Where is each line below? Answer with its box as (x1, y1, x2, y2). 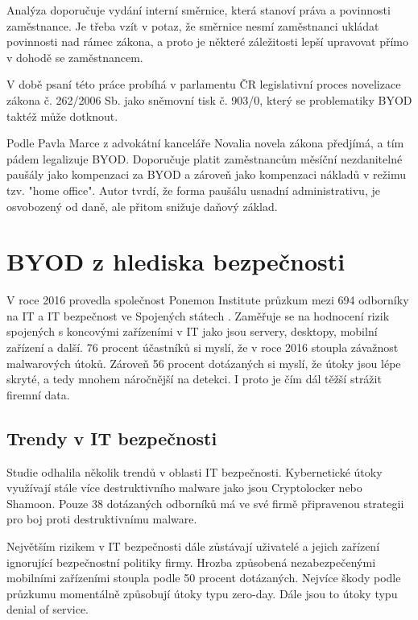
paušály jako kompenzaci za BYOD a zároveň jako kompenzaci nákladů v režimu (6, 166, 406, 183)
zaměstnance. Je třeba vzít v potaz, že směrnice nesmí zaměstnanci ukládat (6, 17, 379, 34)
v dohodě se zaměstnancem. (6, 48, 143, 65)
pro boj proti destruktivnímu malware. (6, 510, 197, 527)
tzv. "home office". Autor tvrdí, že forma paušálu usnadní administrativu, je (6, 181, 380, 198)
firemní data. (6, 386, 70, 403)
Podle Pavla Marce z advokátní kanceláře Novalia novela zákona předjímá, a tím (6, 134, 404, 151)
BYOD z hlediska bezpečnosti (6, 245, 346, 278)
